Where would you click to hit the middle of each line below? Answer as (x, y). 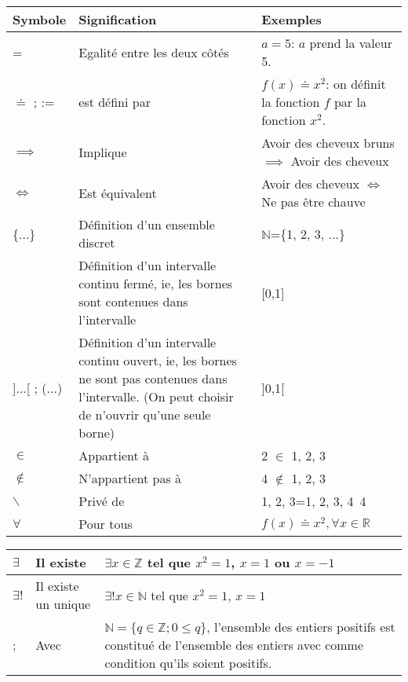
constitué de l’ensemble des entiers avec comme (234, 645)
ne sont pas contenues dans (153, 378)
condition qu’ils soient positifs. (188, 663)
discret (97, 242)
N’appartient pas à (130, 478)
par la (350, 102)
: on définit (356, 84)
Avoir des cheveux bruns (328, 143)
